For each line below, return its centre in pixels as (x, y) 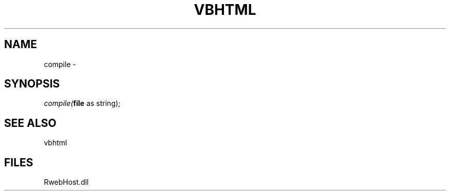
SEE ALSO (30, 123)
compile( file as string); (82, 103)
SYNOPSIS (32, 84)
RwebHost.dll (66, 182)
